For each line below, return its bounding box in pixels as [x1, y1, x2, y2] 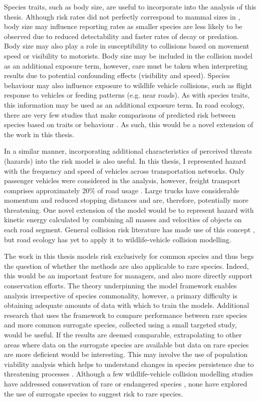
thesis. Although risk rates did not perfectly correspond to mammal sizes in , [4, 11, 240, 22]
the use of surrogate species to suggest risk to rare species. [4, 388, 183, 398]
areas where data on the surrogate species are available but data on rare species [4, 339, 249, 349]
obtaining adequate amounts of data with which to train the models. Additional [4, 300, 249, 310]
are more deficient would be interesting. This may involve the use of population [4, 349, 248, 359]
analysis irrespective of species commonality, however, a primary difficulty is [4, 290, 237, 300]
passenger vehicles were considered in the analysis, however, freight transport [4, 175, 240, 186]
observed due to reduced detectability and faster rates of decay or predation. [4, 31, 239, 41]
